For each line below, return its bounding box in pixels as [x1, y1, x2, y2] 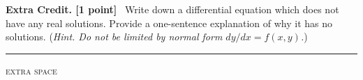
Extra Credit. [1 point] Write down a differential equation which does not [6, 2, 339, 16]
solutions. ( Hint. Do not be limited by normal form [6, 29, 223, 44]
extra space [6, 63, 57, 77]
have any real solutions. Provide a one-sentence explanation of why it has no [6, 15, 333, 30]
